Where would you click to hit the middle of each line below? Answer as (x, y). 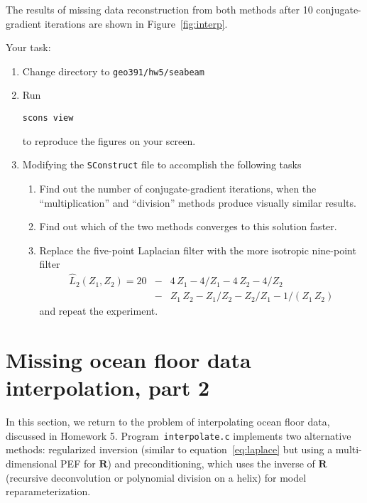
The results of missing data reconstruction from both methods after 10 (159, 9)
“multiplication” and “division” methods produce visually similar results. (198, 202)
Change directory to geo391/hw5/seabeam (113, 71)
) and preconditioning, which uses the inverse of (211, 463)
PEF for (78, 463)
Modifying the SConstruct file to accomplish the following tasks (162, 164)
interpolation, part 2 (108, 388)
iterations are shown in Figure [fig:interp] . (136, 23)
